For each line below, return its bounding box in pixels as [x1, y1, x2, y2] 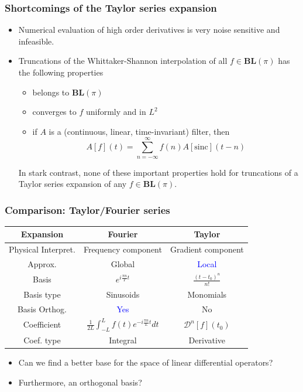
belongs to [32, 86, 70, 98]
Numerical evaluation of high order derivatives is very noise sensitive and [18, 23, 280, 36]
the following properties [18, 66, 104, 78]
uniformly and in [85, 105, 146, 118]
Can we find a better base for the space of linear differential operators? [18, 356, 273, 369]
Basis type [23, 288, 61, 300]
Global [111, 258, 135, 270]
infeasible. [18, 35, 54, 47]
